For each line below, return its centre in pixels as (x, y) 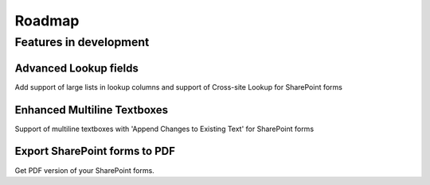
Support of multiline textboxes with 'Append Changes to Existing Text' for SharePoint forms (164, 129)
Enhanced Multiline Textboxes (92, 110)
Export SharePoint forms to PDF (95, 151)
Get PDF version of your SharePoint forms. (84, 170)
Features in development (82, 42)
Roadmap (47, 21)
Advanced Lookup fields (76, 68)
